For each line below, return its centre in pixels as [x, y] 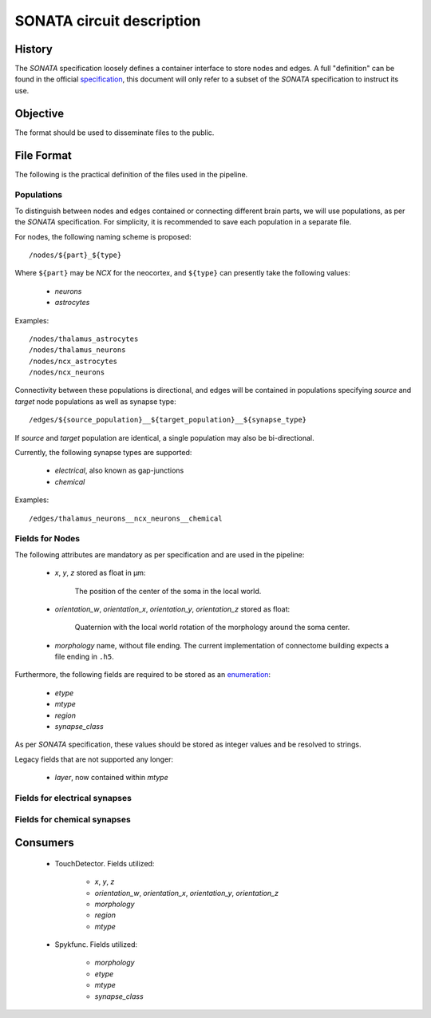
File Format [43, 155]
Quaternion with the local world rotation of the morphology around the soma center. [212, 628]
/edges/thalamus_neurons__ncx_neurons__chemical [126, 518]
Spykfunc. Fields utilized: [96, 945]
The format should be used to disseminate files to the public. [115, 133]
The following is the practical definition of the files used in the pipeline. [131, 174]
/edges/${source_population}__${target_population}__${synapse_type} [168, 420]
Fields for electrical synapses [73, 798]
